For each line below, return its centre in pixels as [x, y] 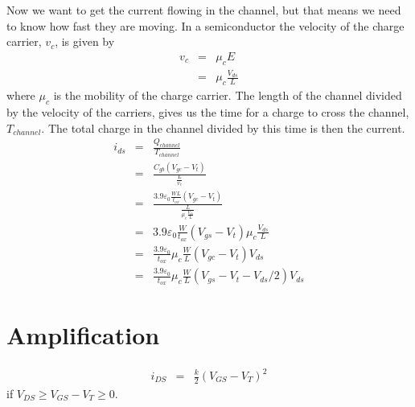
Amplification [83, 334]
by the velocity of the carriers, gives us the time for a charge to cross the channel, [208, 111]
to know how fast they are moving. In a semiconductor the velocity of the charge [205, 25]
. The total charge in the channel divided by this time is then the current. [223, 127]
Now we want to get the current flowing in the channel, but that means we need [204, 10]
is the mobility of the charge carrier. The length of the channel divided [228, 95]
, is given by [85, 41]
